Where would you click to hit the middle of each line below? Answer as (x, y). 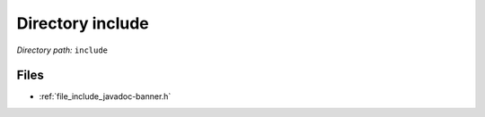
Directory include (83, 23)
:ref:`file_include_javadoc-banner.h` (105, 96)
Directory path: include (62, 50)
